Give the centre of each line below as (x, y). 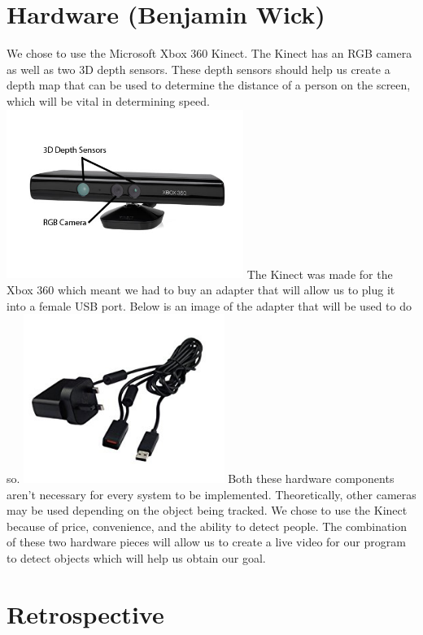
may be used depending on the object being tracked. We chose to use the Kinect (207, 510)
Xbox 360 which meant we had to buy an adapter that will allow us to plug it (201, 289)
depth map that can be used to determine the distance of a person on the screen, (209, 85)
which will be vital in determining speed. (108, 100)
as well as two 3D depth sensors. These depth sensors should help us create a (198, 69)
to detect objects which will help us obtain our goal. (136, 557)
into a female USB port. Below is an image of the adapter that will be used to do (209, 305)
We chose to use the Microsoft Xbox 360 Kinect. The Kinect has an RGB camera (209, 53)
